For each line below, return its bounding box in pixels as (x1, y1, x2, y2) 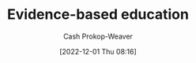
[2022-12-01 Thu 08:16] (59, 46, 137, 56)
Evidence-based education (7, 6, 189, 24)
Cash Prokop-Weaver (62, 31, 134, 41)
